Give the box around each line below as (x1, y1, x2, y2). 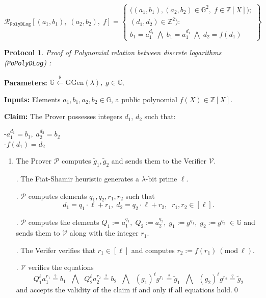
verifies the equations (28, 262, 94, 272)
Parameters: (4, 77, 47, 87)
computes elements (28, 190, 87, 201)
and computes (131, 244, 175, 255)
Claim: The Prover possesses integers (4, 111, 122, 122)
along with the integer (69, 227, 139, 238)
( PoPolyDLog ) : (4, 57, 51, 67)
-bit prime (145, 173, 177, 184)
